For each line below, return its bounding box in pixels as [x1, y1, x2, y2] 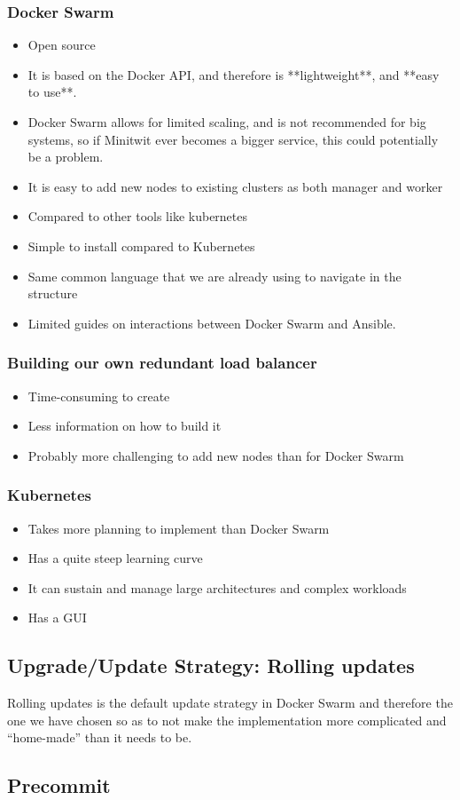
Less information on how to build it [27, 416, 222, 435]
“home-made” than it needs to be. [7, 728, 192, 747]
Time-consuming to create [27, 386, 170, 405]
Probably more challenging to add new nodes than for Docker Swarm [27, 446, 404, 464]
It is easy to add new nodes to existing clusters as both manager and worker [27, 177, 443, 195]
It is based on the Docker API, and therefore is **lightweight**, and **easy [27, 65, 440, 83]
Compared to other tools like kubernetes [27, 207, 248, 226]
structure [27, 284, 78, 303]
